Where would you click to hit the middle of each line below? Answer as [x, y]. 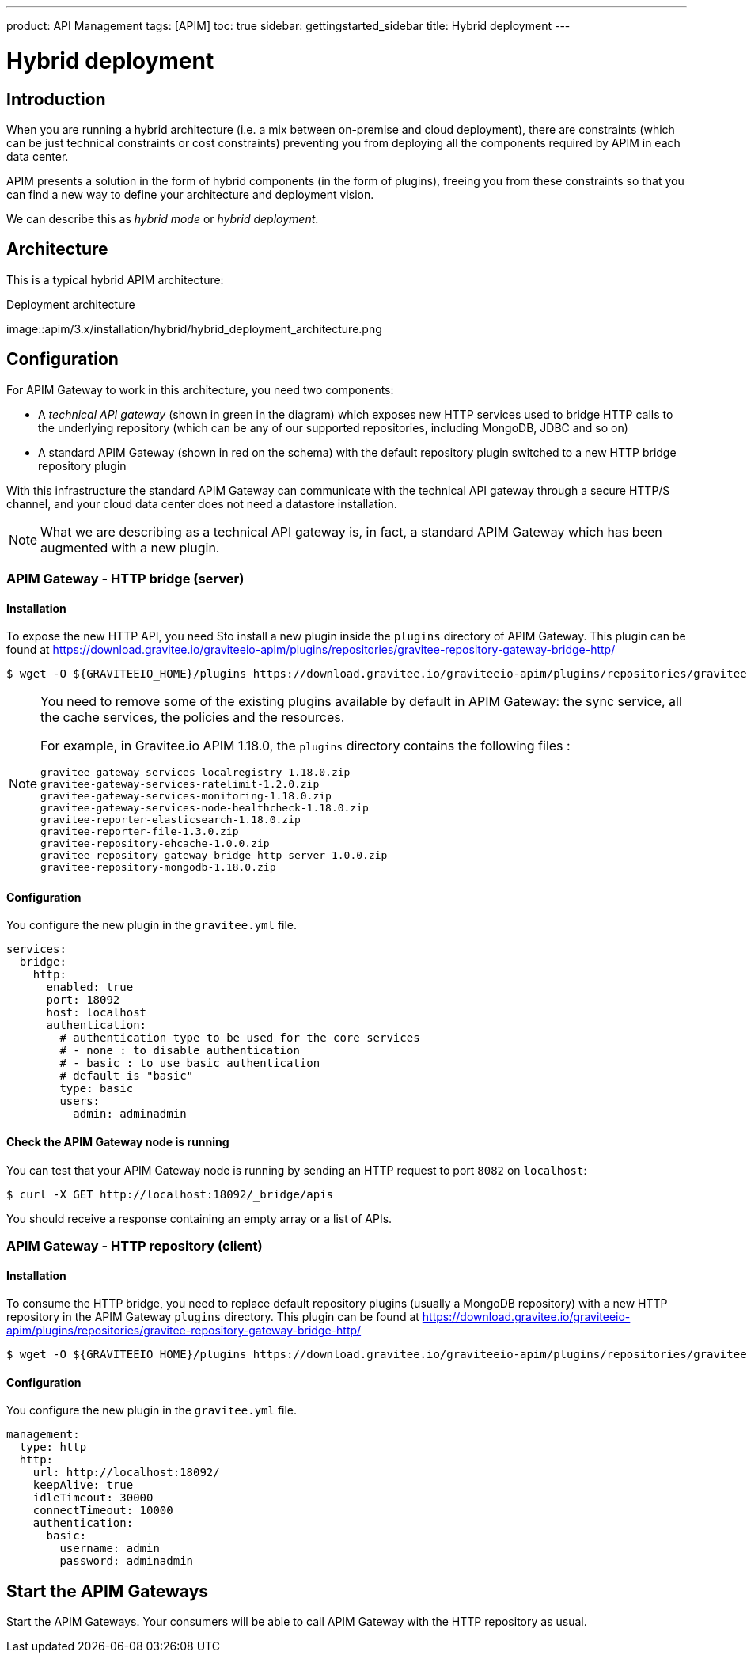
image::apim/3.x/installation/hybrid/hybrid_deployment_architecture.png [194, 328]
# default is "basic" [127, 1076]
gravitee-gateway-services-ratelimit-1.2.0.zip [180, 784]
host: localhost [97, 1013]
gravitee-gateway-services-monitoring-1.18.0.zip [186, 796]
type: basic [97, 1089]
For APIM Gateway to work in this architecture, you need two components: [200, 389]
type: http [53, 1447]
